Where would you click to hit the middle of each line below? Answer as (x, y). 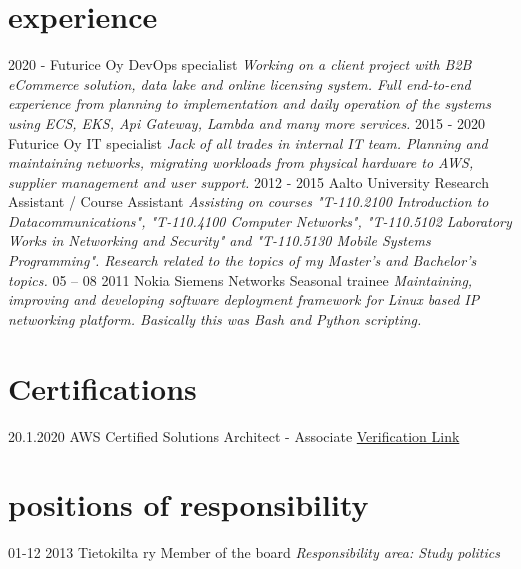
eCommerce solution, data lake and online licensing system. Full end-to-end (239, 83)
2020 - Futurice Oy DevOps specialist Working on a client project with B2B (240, 64)
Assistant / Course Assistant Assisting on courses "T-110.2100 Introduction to (248, 201)
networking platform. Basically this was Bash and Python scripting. (215, 318)
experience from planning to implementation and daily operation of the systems (249, 103)
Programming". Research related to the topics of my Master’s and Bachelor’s (242, 260)
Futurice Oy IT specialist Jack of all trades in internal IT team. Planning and (248, 142)
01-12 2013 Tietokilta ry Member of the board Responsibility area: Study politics (254, 552)
